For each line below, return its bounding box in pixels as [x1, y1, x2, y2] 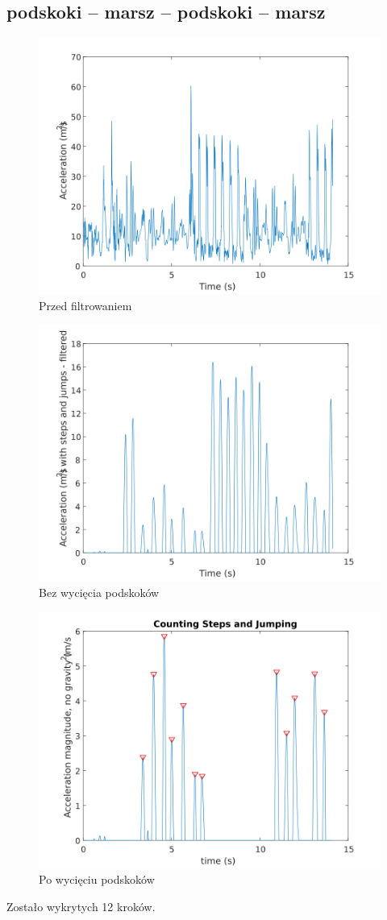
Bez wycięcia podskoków [39, 583, 160, 600]
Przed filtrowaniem [39, 296, 132, 313]
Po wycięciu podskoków [39, 871, 155, 888]
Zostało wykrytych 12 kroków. [6, 897, 156, 914]
